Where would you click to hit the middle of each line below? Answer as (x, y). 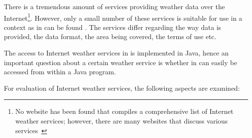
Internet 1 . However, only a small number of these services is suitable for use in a (123, 17)
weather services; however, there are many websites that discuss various (121, 121)
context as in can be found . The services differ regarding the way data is (113, 27)
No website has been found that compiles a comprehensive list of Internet (124, 111)
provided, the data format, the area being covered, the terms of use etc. (110, 36)
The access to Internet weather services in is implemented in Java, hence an (116, 53)
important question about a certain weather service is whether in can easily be (121, 62)
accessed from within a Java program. (60, 72)
